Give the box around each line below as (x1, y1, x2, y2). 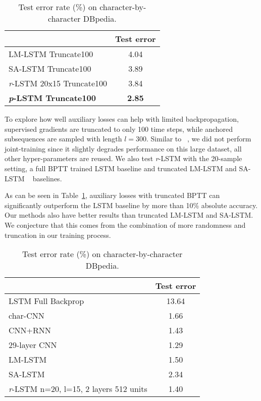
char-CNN (9, 310, 44, 322)
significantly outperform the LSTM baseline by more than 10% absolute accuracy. (5, 199, 258, 210)
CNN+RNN (9, 324, 51, 336)
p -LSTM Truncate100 (9, 92, 96, 104)
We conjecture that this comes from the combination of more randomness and (5, 219, 246, 230)
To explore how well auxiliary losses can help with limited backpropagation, (5, 114, 239, 124)
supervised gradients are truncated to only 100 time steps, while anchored (5, 123, 233, 134)
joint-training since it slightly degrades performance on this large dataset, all (5, 143, 242, 154)
